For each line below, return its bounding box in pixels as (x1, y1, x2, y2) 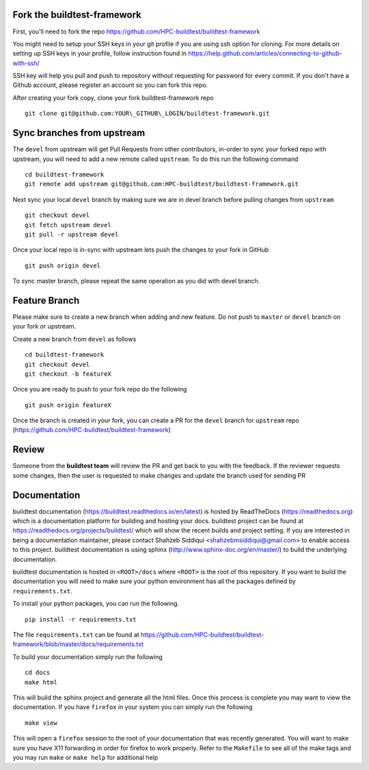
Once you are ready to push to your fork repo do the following (12, 385, 187, 394)
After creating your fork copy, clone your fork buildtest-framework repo (12, 93, 215, 102)
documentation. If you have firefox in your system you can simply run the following (12, 703, 253, 711)
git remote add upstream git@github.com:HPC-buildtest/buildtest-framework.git (25, 180, 299, 188)
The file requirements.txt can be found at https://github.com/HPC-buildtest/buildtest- (12, 630, 264, 639)
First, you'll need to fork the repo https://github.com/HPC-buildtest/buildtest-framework (12, 27, 260, 36)
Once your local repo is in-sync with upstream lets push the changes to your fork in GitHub (12, 246, 269, 254)
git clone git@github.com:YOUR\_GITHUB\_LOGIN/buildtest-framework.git (25, 110, 270, 118)
